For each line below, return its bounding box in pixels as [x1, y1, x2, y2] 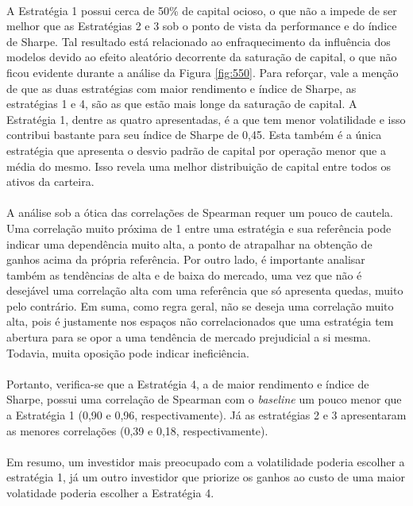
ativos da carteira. [6, 173, 95, 190]
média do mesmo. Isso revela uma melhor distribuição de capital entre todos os [6, 157, 391, 174]
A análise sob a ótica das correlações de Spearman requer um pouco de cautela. [6, 204, 393, 221]
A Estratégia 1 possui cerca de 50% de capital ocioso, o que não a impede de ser [6, 2, 397, 18]
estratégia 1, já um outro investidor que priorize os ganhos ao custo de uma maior [6, 469, 405, 485]
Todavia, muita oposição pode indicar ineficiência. [6, 344, 249, 361]
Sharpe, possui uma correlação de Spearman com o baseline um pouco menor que [6, 391, 402, 408]
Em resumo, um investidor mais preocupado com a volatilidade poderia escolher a [6, 453, 405, 469]
